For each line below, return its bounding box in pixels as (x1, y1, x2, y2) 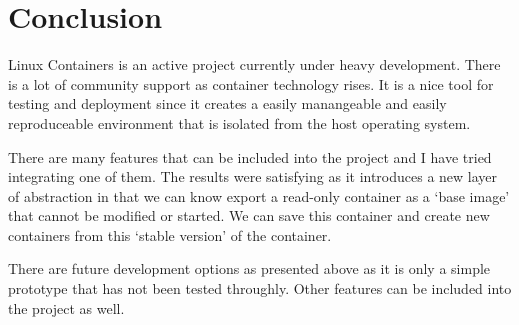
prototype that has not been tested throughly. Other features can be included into (8, 278, 512, 299)
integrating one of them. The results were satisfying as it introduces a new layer (8, 166, 498, 187)
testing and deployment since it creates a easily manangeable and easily (8, 93, 447, 114)
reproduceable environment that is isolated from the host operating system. (8, 112, 471, 133)
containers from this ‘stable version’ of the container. (8, 224, 332, 245)
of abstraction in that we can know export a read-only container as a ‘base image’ (8, 185, 510, 206)
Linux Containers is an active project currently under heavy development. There (8, 54, 501, 75)
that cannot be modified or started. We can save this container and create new (8, 205, 490, 226)
